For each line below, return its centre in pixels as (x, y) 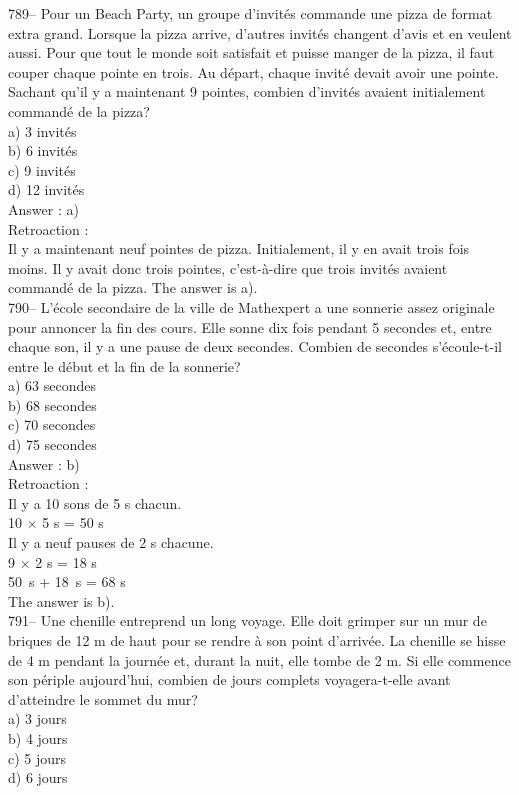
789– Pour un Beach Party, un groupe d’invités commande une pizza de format (250, 13)
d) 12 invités (46, 189)
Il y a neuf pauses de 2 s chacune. (111, 542)
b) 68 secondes (52, 404)
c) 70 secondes (52, 424)
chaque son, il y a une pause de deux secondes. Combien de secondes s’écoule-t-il (255, 346)
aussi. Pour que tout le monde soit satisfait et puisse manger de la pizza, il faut (251, 52)
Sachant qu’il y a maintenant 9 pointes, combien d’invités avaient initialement (247, 91)
